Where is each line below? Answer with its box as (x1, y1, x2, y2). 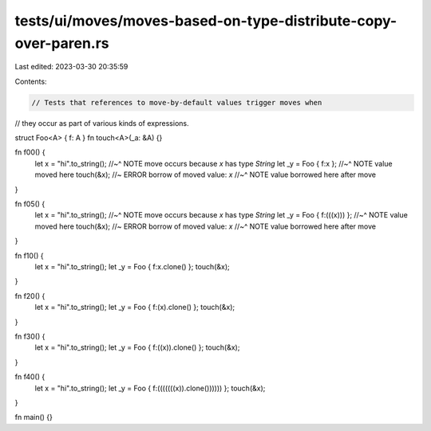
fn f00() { (14, 147, 45, 157)
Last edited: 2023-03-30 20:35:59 (14, 62, 129, 72)
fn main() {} (14, 413, 53, 422)
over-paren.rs (14, 34, 109, 52)
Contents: (14, 76, 47, 86)
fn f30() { (14, 331, 45, 341)
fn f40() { (14, 372, 45, 382)
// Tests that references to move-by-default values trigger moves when (31, 98, 322, 107)
